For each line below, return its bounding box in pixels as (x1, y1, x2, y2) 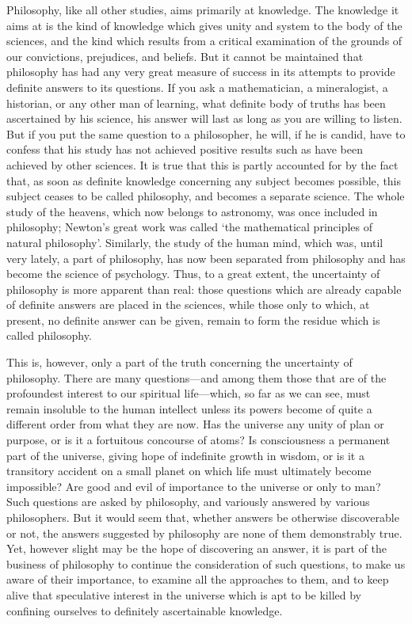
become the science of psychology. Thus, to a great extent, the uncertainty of (6, 265, 380, 282)
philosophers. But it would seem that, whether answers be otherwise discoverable (6, 509, 399, 525)
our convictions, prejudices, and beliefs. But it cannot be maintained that (6, 48, 364, 64)
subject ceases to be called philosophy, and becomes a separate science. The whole (6, 188, 405, 204)
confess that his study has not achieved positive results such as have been (6, 141, 363, 158)
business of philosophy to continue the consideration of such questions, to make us (6, 555, 406, 572)
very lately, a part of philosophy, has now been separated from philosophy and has (6, 249, 406, 266)
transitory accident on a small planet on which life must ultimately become (6, 462, 372, 479)
